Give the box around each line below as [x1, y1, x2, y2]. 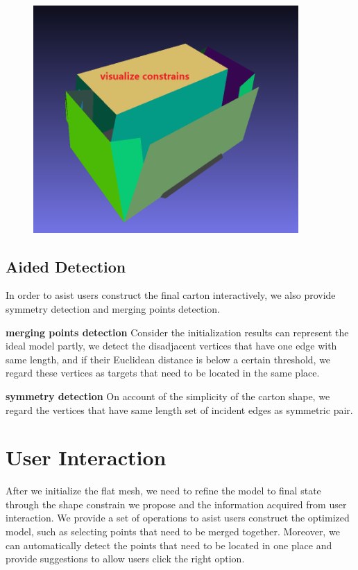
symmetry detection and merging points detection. [6, 301, 221, 316]
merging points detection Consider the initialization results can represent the [6, 325, 349, 339]
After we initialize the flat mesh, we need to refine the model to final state [6, 483, 321, 498]
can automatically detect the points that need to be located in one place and [6, 537, 332, 552]
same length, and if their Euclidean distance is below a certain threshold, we [6, 352, 331, 366]
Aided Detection [6, 255, 126, 277]
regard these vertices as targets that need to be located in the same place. [6, 365, 320, 380]
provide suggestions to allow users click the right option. [6, 551, 245, 566]
